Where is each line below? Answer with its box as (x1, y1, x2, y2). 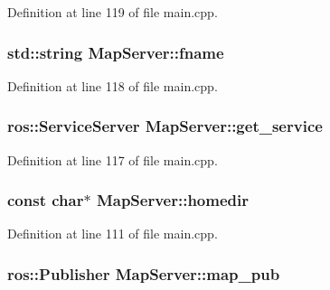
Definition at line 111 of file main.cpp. (7, 224, 218, 243)
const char (7, 189, 84, 211)
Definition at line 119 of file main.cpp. (7, 3, 218, 21)
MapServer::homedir (96, 189, 249, 211)
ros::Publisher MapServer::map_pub (7, 262, 280, 285)
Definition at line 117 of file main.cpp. (7, 150, 218, 169)
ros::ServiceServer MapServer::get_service (7, 115, 323, 137)
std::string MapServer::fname (7, 41, 224, 63)
